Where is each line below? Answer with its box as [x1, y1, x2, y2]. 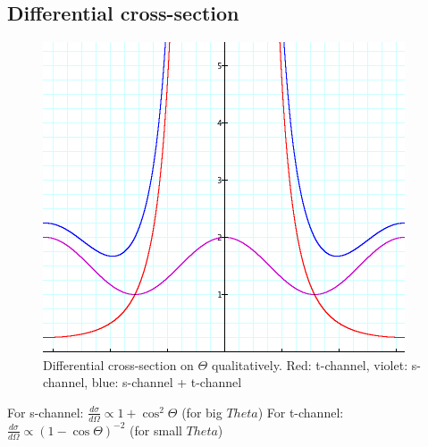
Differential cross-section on [43, 355, 194, 374]
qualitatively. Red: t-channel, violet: [211, 355, 408, 374]
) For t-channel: [257, 402, 344, 421]
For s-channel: [7, 402, 84, 421]
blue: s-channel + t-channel [91, 373, 242, 392]
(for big [181, 402, 222, 421]
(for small [130, 420, 182, 439]
